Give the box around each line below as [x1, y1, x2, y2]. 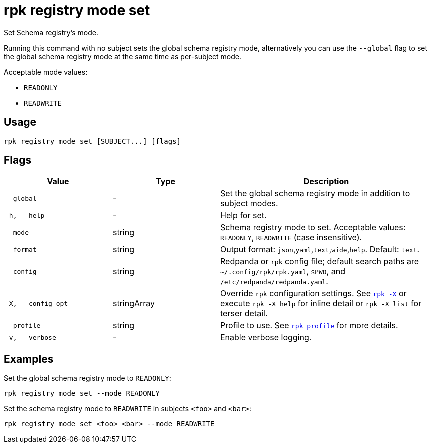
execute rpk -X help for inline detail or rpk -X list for [220, 298, 422, 309]
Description [303, 176, 349, 187]
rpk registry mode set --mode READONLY [4, 389, 160, 398]
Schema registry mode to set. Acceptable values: [220, 222, 406, 233]
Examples [4, 352, 54, 365]
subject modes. [220, 198, 278, 209]
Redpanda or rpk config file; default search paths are [220, 256, 419, 267]
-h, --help [5, 211, 45, 219]
